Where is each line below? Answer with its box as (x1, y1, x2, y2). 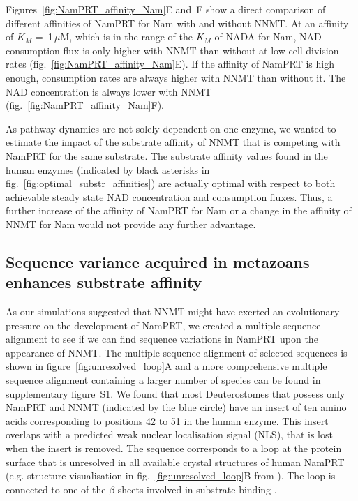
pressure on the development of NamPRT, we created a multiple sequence (6, 317, 321, 332)
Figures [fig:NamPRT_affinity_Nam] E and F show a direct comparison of (6, 2, 326, 16)
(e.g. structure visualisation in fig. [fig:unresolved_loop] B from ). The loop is (6, 468, 336, 483)
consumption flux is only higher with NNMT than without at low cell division (6, 43, 339, 57)
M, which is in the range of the (60, 29, 193, 44)
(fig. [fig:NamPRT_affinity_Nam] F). (6, 98, 164, 112)
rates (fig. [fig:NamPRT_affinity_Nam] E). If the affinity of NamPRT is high (6, 57, 334, 71)
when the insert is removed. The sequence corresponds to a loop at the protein (6, 441, 342, 456)
